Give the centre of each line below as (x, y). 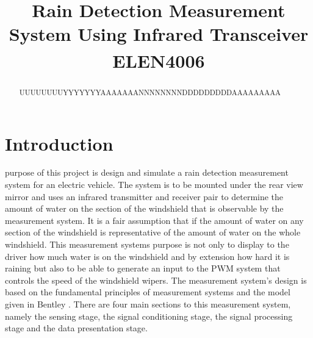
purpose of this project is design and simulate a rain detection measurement (147, 172)
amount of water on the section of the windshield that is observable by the (144, 208)
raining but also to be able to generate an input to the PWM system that (143, 268)
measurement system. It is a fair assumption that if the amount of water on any (154, 220)
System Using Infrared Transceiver (159, 34)
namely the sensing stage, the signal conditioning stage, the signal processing (149, 316)
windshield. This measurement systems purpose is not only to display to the (147, 244)
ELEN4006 (159, 60)
